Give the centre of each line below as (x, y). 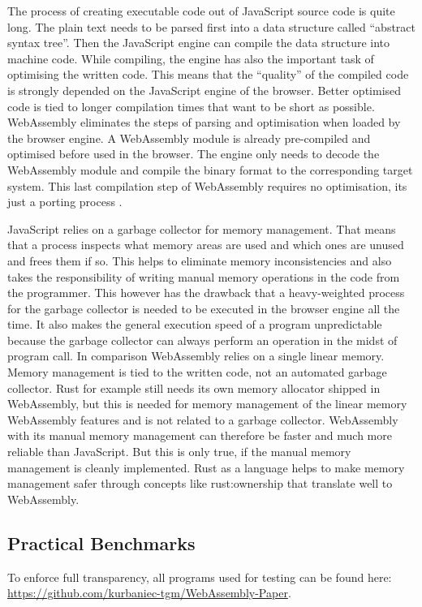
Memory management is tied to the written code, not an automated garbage (197, 372)
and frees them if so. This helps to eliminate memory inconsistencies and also (200, 260)
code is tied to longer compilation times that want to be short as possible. (191, 106)
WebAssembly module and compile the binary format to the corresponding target (210, 169)
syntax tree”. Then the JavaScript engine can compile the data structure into (199, 43)
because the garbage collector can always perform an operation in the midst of (202, 340)
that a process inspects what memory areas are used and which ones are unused (206, 245)
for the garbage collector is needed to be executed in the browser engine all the (204, 308)
